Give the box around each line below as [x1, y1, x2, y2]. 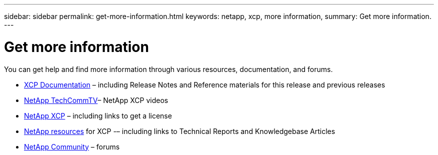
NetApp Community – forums [24, 142, 120, 151]
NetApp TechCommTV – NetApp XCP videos [24, 95, 168, 104]
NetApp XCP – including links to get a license [24, 111, 172, 120]
